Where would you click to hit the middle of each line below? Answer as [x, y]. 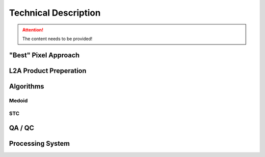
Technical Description [55, 13]
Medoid [18, 100]
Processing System [40, 144]
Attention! [33, 30]
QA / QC [22, 128]
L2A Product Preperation [48, 71]
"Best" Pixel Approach [44, 55]
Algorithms [26, 86]
